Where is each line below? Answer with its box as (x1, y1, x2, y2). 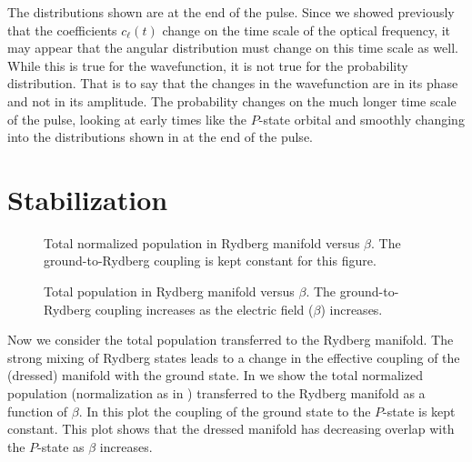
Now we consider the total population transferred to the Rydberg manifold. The (7, 330, 454, 349)
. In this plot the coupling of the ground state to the (78, 401, 371, 420)
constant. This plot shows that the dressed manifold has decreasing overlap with (7, 419, 455, 438)
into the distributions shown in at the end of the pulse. (7, 127, 313, 146)
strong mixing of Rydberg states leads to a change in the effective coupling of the (7, 347, 460, 367)
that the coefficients (7, 20, 117, 39)
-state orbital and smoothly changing (258, 109, 465, 128)
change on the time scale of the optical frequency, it (162, 20, 451, 39)
